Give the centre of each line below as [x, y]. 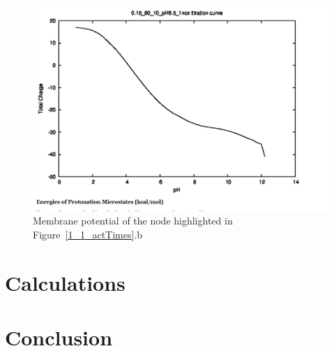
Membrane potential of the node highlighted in [133, 221]
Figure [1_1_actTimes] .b [88, 234]
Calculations [65, 282]
